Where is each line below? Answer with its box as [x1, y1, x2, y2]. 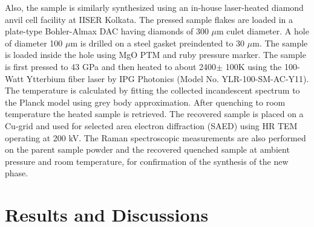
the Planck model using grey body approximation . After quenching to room [5, 95, 286, 108]
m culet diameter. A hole [217, 25, 309, 37]
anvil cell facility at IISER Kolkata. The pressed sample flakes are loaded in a [5, 13, 293, 25]
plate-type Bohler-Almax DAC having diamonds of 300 [5, 25, 209, 37]
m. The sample [252, 36, 308, 49]
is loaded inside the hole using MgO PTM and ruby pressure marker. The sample [5, 48, 306, 61]
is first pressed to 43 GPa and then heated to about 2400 [5, 60, 217, 72]
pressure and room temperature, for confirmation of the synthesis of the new [5, 155, 289, 167]
